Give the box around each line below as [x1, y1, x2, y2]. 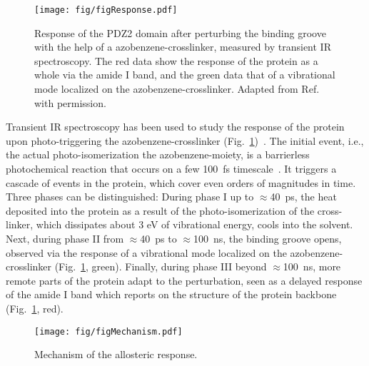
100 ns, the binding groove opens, [193, 230, 342, 245]
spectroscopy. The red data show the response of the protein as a [34, 53, 318, 68]
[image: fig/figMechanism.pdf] [34, 326, 183, 337]
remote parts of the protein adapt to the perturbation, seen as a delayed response [6, 273, 363, 288]
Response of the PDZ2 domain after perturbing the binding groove [34, 25, 326, 40]
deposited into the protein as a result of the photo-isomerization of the [6, 203, 315, 218]
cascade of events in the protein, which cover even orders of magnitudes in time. [6, 175, 356, 190]
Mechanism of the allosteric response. [34, 347, 198, 362]
